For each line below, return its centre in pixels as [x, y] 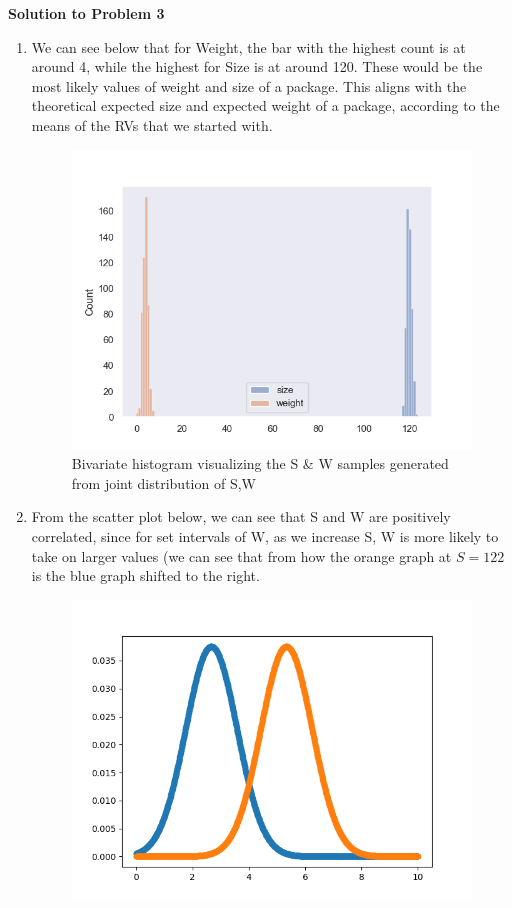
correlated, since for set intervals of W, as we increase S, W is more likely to [265, 536]
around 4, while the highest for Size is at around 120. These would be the [257, 66]
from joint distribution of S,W [163, 482]
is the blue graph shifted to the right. [145, 575]
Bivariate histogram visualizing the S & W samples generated [260, 463]
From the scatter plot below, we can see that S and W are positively [241, 516]
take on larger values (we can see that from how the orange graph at [241, 555]
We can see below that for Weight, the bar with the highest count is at [248, 46]
